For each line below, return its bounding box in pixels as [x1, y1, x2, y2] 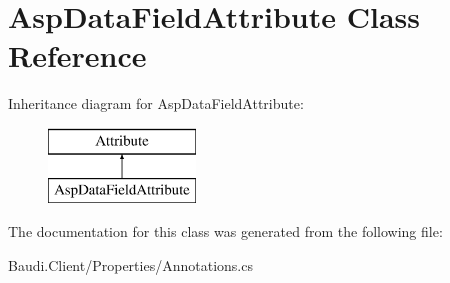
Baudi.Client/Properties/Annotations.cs [8, 254, 253, 275]
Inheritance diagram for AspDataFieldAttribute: [8, 93, 304, 114]
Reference [8, 35, 147, 76]
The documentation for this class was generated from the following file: [8, 221, 443, 242]
